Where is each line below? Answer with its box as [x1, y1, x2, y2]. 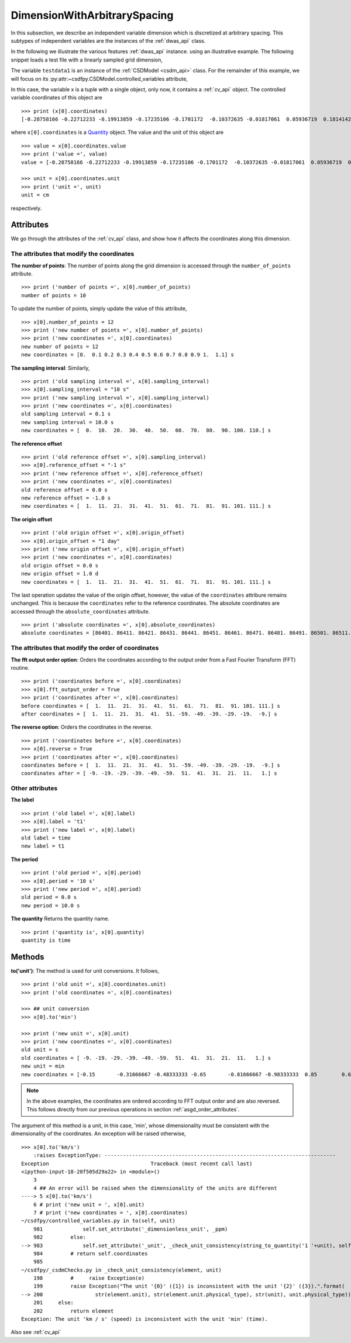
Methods [11, 952, 44, 962]
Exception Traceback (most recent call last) [21, 1160, 253, 1167]
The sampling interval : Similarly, [11, 364, 90, 371]
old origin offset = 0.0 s [21, 562, 99, 569]
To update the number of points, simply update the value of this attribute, [11, 305, 187, 312]
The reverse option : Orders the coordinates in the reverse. [11, 724, 153, 731]
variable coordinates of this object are [11, 94, 102, 101]
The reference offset [11, 440, 63, 447]
